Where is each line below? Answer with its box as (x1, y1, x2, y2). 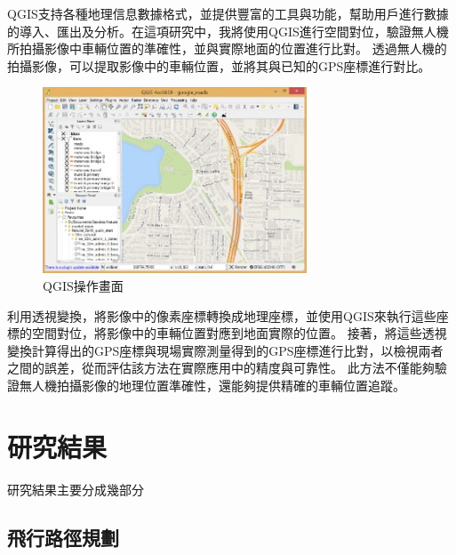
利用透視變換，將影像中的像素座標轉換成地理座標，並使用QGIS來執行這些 (7, 306, 436, 325)
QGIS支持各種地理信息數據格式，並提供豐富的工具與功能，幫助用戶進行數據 (7, 4, 449, 22)
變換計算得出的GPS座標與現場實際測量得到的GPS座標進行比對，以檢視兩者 (7, 341, 444, 359)
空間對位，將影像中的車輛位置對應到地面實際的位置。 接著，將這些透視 (31, 324, 447, 342)
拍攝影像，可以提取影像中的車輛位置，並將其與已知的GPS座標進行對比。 (7, 56, 431, 75)
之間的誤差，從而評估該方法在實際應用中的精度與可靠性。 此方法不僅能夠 (7, 358, 435, 377)
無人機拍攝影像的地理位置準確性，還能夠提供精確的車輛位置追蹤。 (19, 376, 405, 395)
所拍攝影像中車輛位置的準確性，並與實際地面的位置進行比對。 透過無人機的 (7, 39, 447, 58)
